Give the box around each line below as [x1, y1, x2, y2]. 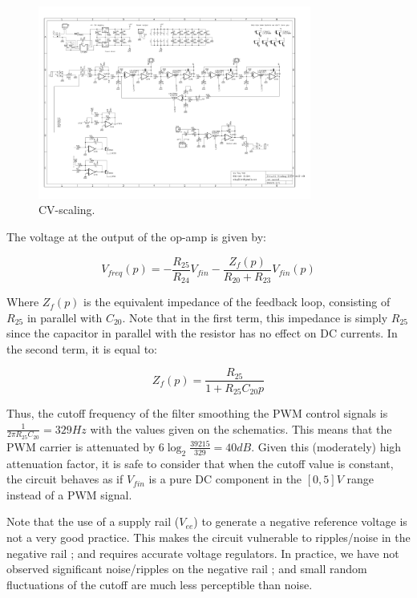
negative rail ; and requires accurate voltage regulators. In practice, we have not [6, 544, 399, 561]
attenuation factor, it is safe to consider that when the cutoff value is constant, [6, 455, 394, 471]
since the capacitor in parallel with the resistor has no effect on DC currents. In [6, 325, 398, 341]
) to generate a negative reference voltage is [193, 513, 407, 530]
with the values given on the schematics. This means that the [90, 420, 392, 437]
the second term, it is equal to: [6, 340, 158, 357]
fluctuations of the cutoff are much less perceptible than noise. [6, 576, 313, 592]
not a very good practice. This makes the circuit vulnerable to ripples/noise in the [6, 529, 411, 545]
